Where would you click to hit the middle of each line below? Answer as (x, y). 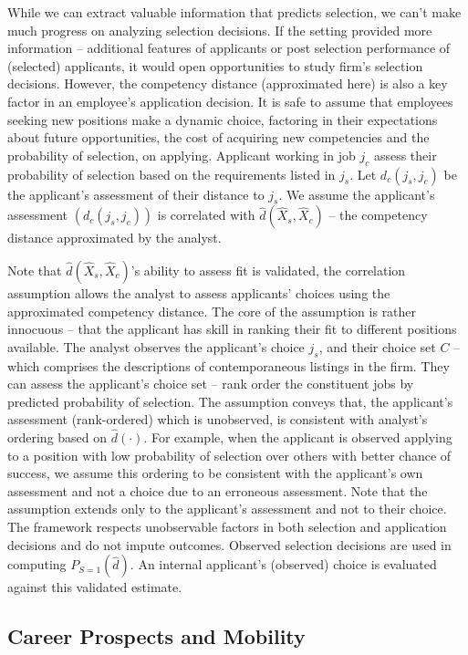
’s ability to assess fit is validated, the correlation (268, 270)
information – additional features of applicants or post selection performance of (229, 48)
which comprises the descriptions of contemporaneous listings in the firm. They (229, 365)
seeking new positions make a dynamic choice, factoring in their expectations (223, 119)
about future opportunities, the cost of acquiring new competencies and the (218, 137)
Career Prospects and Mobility (156, 636)
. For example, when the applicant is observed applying (298, 437)
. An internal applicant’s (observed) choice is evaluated (283, 564)
